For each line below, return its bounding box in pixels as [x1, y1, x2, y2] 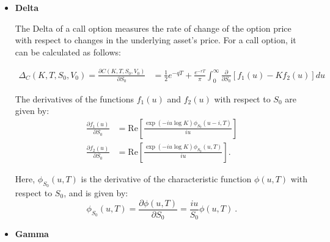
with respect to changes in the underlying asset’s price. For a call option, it [15, 34, 296, 46]
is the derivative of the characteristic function [81, 172, 252, 185]
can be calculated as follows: [15, 45, 121, 58]
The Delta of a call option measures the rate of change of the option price [15, 21, 291, 34]
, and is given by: [64, 187, 128, 199]
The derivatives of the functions [15, 92, 134, 105]
